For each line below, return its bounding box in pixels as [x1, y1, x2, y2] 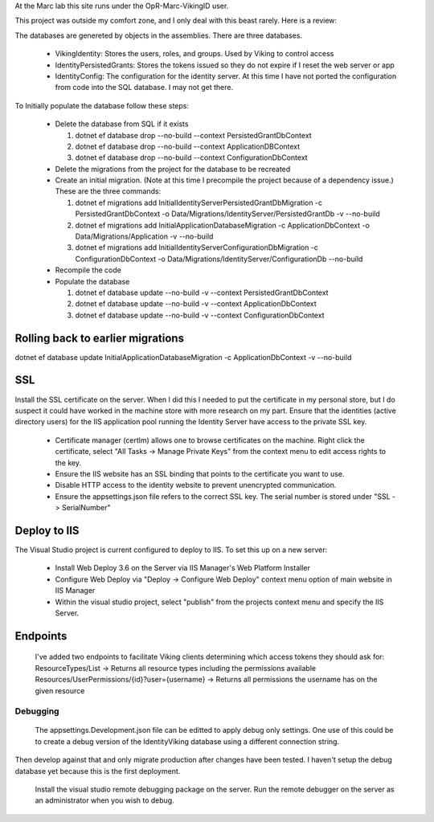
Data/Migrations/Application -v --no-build [75, 231, 214, 241]
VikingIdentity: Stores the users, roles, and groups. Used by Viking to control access [55, 49, 334, 59]
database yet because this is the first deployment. [14, 766, 181, 775]
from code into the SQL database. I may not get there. [55, 83, 233, 92]
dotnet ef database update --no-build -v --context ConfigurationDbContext [75, 310, 325, 320]
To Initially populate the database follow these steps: [14, 100, 189, 110]
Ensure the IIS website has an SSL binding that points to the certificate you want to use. [55, 468, 345, 478]
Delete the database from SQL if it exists [55, 119, 189, 129]
